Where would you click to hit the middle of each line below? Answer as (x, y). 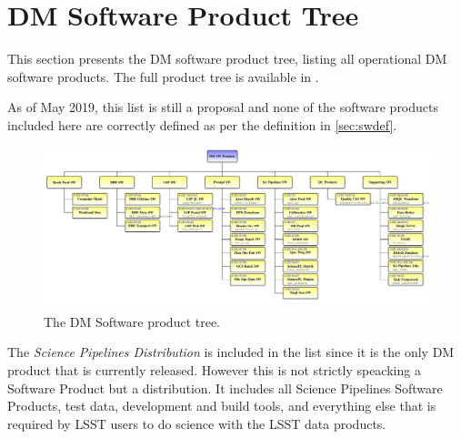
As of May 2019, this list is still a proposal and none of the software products (223, 107)
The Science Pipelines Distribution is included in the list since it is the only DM (231, 352)
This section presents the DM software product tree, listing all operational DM (227, 59)
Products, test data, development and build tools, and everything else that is (222, 406)
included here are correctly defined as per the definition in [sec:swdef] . (202, 124)
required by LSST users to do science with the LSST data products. (197, 423)
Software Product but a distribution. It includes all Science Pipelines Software (225, 388)
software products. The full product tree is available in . (163, 76)
